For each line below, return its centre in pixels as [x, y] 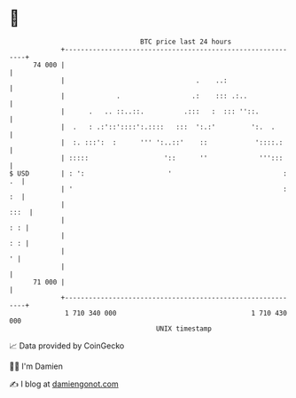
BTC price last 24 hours [186, 42]
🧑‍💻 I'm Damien [36, 366]
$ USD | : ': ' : [148, 173]
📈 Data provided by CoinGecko [67, 346]
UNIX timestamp [184, 328]
